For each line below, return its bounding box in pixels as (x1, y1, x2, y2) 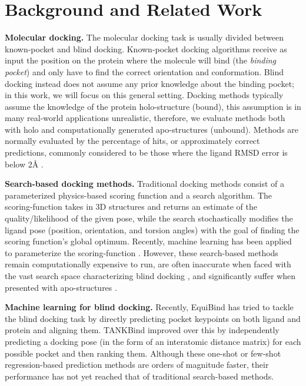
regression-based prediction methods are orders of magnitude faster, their (5, 358, 269, 371)
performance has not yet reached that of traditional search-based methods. (5, 370, 274, 382)
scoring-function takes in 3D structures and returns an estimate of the (5, 200, 258, 213)
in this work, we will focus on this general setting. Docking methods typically (5, 89, 284, 101)
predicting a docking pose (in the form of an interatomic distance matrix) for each (5, 335, 301, 347)
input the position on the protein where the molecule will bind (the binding (5, 54, 277, 66)
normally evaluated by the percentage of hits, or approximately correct (5, 135, 260, 147)
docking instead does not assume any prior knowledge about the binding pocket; (5, 77, 294, 89)
